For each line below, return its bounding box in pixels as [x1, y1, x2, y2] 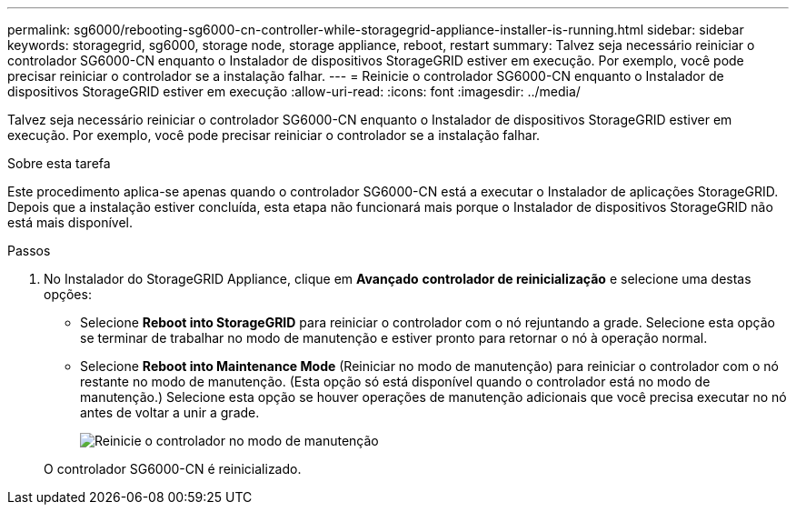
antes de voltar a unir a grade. [80, 405, 260, 420]
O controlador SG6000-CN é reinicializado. [44, 461, 302, 477]
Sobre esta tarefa [7, 156, 111, 171]
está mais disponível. [7, 215, 134, 230]
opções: [44, 286, 92, 302]
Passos [7, 243, 51, 258]
